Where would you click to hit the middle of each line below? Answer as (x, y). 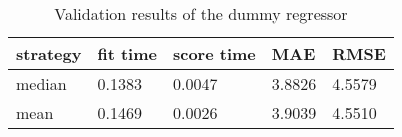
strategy (49, 53)
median (41, 83)
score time (214, 53)
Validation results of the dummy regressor (201, 13)
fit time (127, 53)
